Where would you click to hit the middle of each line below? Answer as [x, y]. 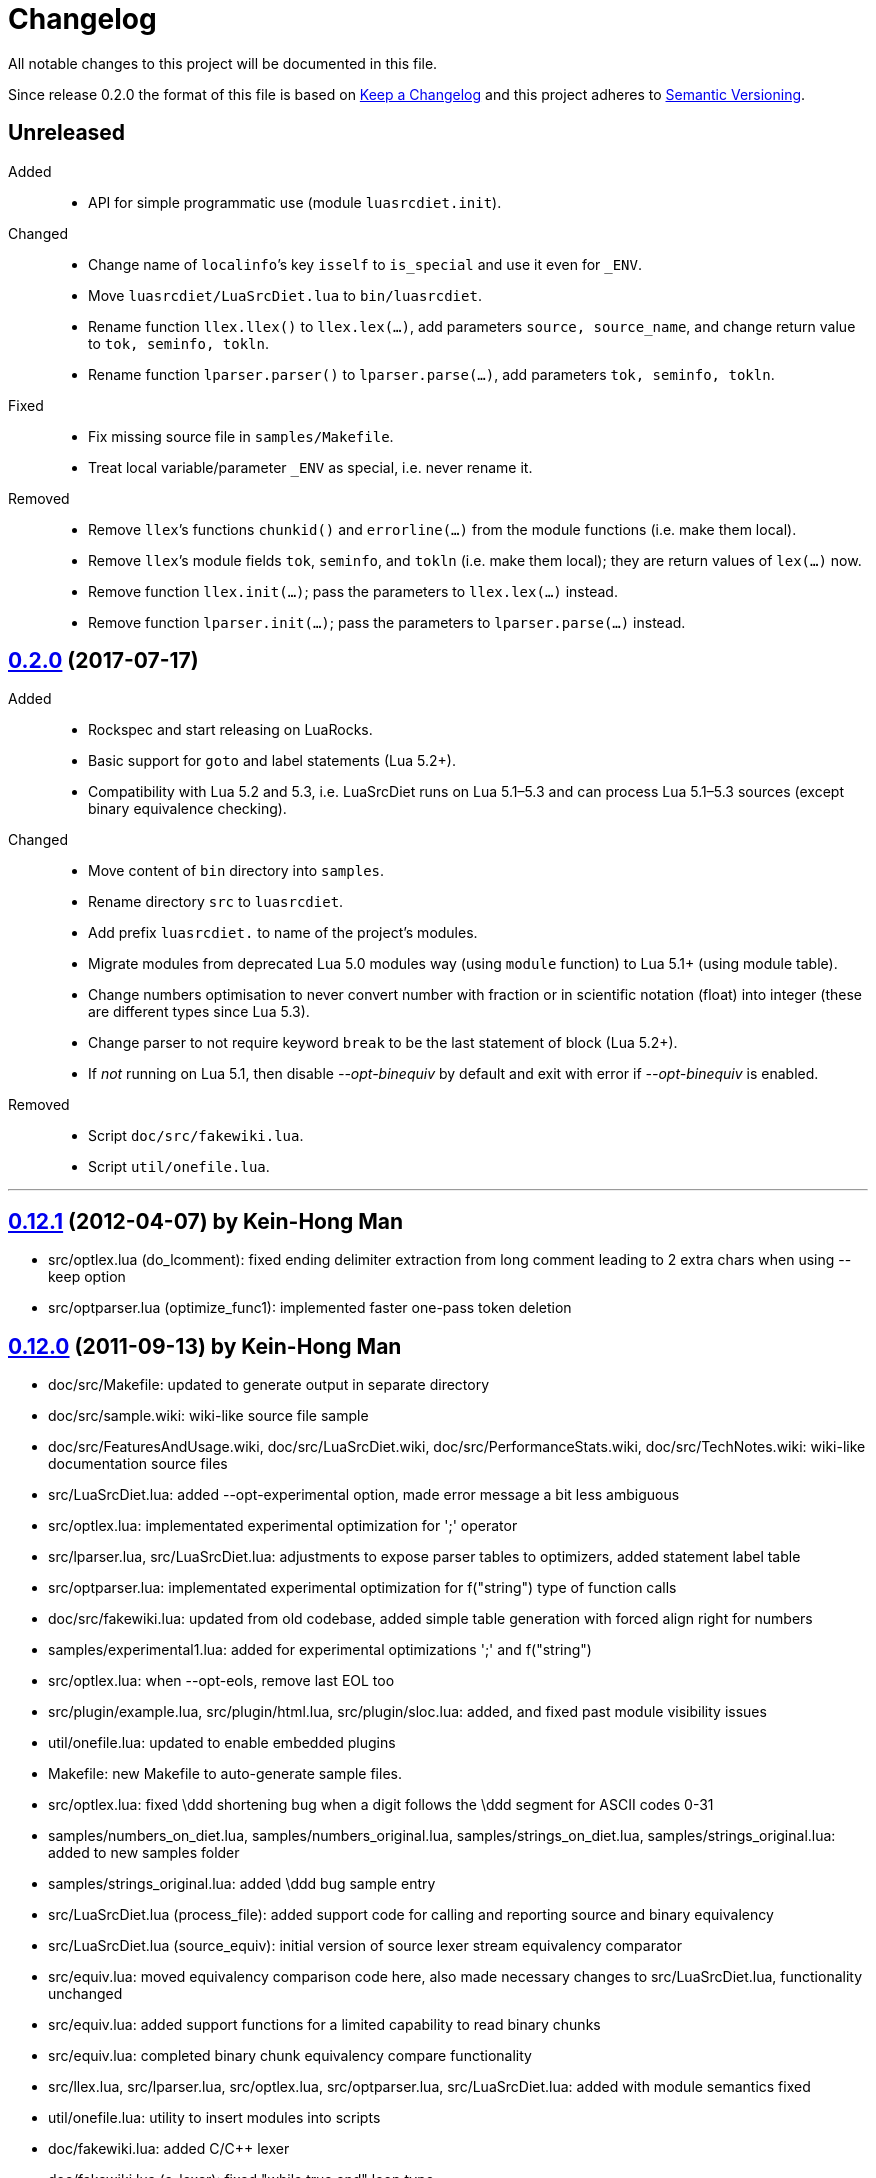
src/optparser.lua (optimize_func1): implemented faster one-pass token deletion [310, 1308]
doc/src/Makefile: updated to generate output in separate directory [269, 1385]
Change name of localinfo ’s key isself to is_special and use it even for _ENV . [365, 264]
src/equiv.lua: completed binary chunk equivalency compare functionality [290, 2056]
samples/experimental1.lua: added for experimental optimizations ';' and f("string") [320, 1650]
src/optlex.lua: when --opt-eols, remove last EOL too [221, 1681]
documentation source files [138, 1464]
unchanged [85, 1994]
